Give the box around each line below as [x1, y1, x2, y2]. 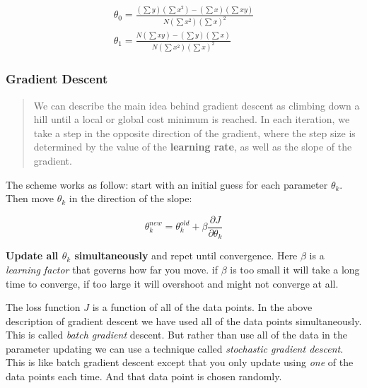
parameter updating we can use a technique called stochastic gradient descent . [6, 341, 344, 355]
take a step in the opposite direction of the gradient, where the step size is [33, 125, 356, 140]
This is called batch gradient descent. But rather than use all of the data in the [6, 327, 347, 342]
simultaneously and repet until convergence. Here [74, 248, 298, 263]
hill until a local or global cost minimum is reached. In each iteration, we [33, 112, 350, 127]
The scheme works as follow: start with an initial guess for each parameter [6, 177, 328, 192]
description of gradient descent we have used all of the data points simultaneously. [6, 313, 362, 328]
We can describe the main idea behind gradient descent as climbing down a [33, 98, 360, 112]
